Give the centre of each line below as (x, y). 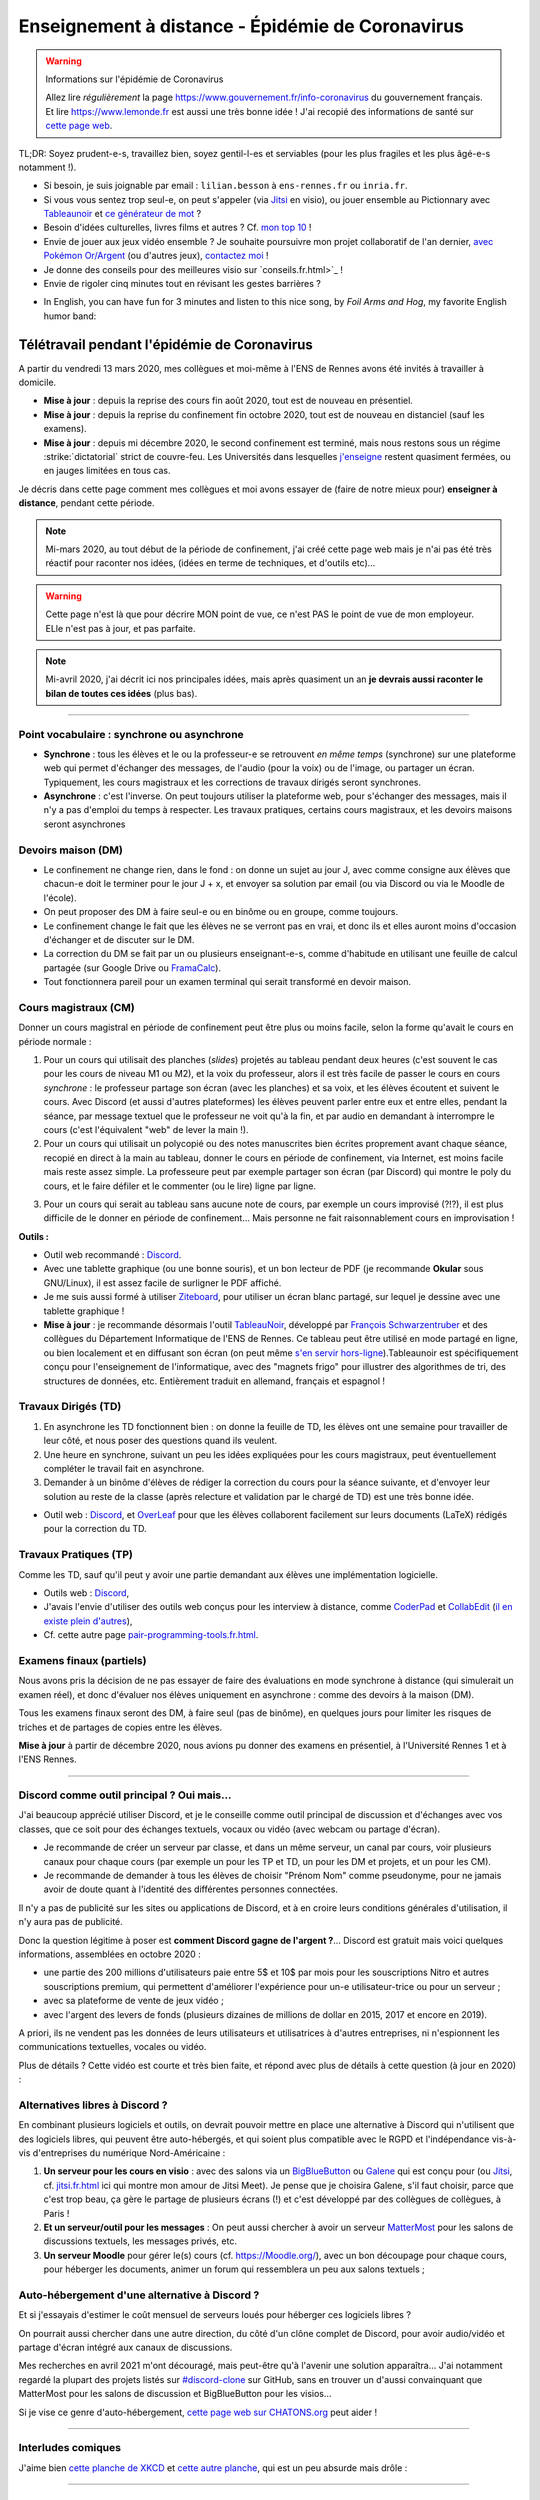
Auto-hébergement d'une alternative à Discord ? (139, 2295)
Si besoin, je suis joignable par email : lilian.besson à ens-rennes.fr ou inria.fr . (226, 186)
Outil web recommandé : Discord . (112, 1255)
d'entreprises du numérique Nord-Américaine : (129, 2152)
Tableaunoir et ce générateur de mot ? (122, 214)
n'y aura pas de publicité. (71, 1922)
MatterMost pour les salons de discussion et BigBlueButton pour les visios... (175, 2394)
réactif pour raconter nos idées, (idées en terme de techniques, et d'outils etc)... (210, 563)
